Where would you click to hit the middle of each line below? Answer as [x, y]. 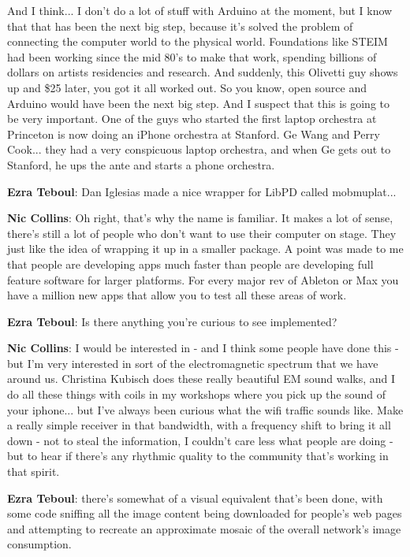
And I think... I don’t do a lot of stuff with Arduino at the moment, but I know [200, 10]
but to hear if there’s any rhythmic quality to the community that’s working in [198, 456]
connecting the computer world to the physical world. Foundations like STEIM [198, 41]
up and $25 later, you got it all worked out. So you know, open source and [187, 87]
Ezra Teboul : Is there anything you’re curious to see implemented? [172, 321]
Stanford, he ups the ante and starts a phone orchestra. [141, 164]
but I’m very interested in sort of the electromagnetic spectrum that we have [193, 363]
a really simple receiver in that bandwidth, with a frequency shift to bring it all [199, 425]
